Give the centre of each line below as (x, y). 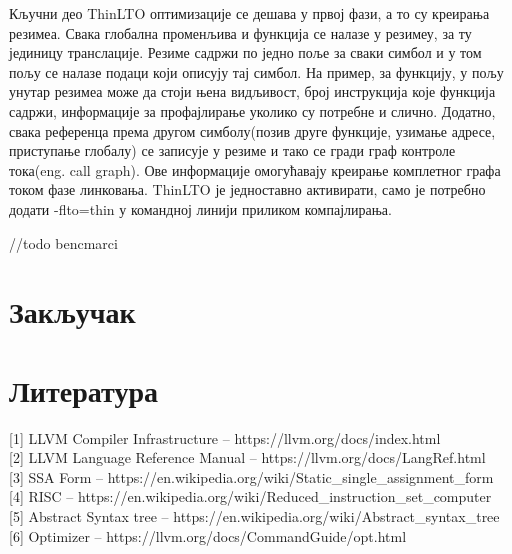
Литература (83, 389)
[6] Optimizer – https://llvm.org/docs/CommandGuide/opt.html (208, 535)
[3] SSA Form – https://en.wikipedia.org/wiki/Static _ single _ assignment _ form (251, 476)
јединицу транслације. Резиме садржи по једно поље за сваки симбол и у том (245, 52)
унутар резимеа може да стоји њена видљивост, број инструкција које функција (252, 91)
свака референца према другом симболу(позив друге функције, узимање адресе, (252, 130)
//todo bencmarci (63, 242)
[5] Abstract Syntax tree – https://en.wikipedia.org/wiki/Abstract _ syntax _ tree (254, 516)
